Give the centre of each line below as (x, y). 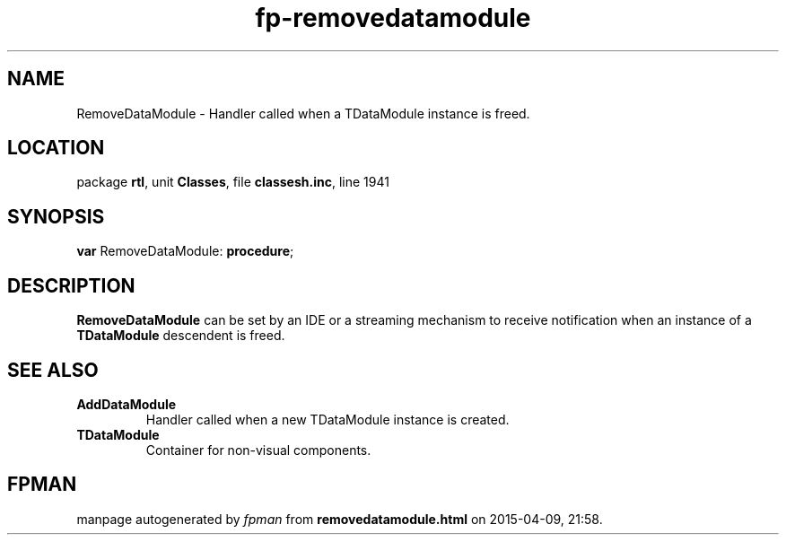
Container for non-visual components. (258, 450)
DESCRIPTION (71, 285)
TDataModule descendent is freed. (181, 336)
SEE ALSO (53, 370)
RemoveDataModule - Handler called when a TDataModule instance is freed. (303, 113)
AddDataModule (127, 404)
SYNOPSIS (56, 216)
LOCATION (56, 148)
